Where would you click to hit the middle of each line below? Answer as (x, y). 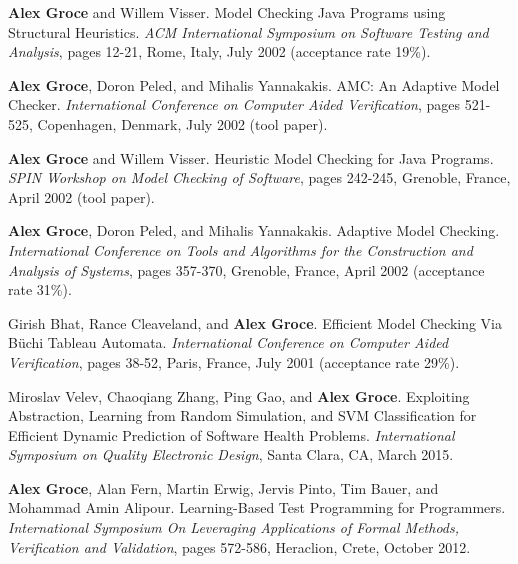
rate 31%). (40, 289)
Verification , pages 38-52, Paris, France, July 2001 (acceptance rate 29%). (234, 361)
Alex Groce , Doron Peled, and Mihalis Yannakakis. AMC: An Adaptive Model (254, 84)
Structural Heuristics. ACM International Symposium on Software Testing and (248, 31)
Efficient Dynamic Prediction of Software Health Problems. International (231, 434)
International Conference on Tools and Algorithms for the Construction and (240, 249)
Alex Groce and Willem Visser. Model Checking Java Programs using (227, 12)
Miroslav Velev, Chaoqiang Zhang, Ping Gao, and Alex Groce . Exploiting (239, 395)
